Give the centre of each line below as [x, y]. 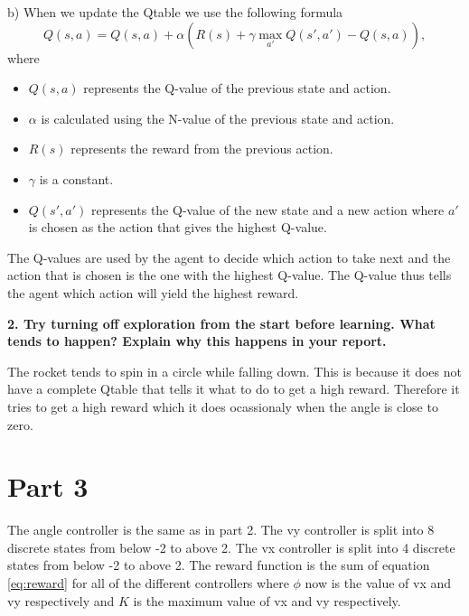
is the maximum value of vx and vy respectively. [267, 600]
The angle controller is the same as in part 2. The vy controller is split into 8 [221, 530]
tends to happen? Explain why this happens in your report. [197, 341]
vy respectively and [61, 600]
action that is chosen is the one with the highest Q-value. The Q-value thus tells [230, 275]
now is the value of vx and [378, 583]
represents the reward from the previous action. [202, 149]
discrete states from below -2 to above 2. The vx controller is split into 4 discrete [231, 547]
